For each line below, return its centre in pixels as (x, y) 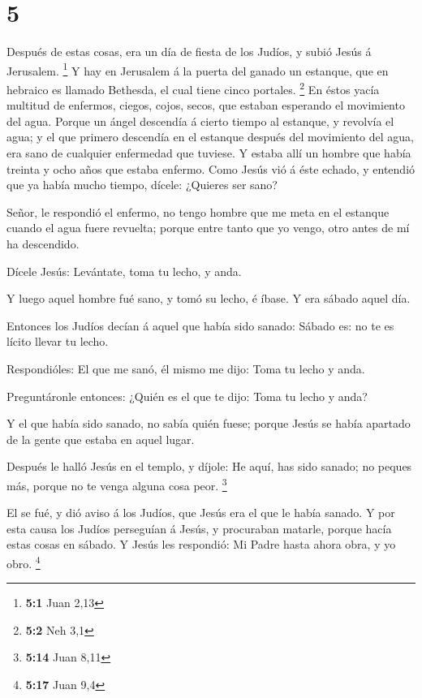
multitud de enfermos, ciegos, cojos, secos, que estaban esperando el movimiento (206, 105)
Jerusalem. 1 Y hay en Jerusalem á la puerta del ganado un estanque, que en (198, 69)
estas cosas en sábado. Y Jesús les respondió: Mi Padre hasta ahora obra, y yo (201, 544)
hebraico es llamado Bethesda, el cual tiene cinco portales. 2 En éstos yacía (193, 88)
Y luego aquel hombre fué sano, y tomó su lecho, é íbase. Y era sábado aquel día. (209, 298)
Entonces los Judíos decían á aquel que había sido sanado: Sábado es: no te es (200, 325)
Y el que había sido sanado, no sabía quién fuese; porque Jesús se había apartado (209, 423)
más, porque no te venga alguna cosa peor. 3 (117, 484)
